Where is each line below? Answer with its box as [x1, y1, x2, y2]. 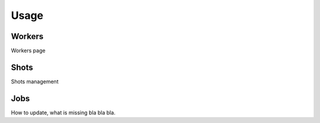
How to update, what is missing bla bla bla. [11, 109, 116, 116]
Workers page [11, 47, 46, 54]
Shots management [11, 77, 59, 85]
